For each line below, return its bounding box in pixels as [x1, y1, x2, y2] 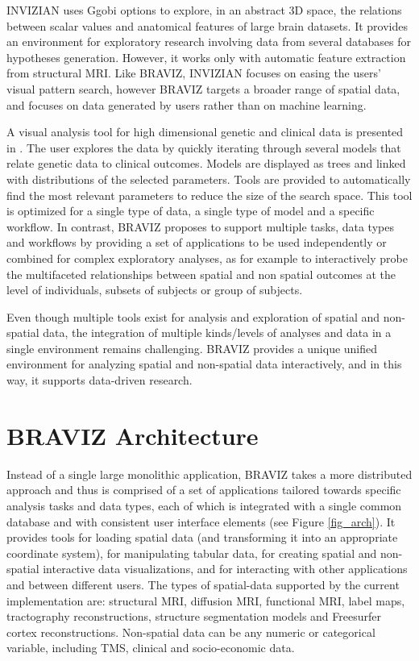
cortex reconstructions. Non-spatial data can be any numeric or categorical [6, 623, 375, 640]
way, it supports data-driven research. [6, 372, 193, 389]
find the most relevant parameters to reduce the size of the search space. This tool [6, 186, 413, 203]
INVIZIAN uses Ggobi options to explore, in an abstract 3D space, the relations [6, 2, 402, 18]
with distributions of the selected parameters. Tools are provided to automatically [6, 170, 411, 187]
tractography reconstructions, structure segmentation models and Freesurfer [6, 608, 381, 625]
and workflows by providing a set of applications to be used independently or [6, 234, 387, 251]
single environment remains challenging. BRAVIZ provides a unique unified [6, 339, 378, 356]
